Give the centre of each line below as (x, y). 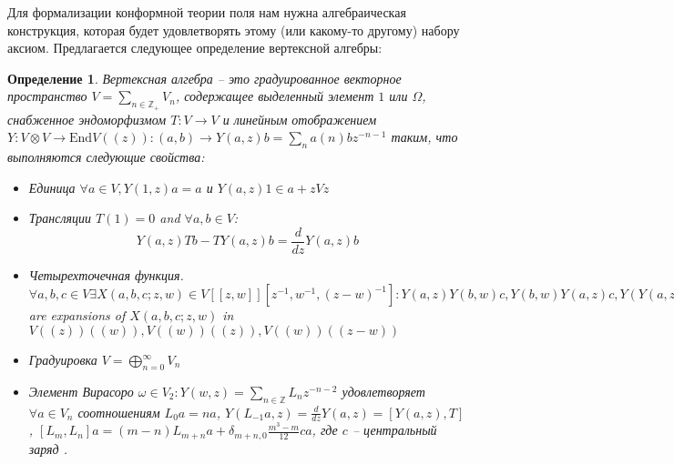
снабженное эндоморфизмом (87, 119)
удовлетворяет (383, 391)
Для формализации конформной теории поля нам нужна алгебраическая (207, 12)
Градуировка (63, 359)
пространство (47, 96)
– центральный (394, 430)
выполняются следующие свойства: (106, 156)
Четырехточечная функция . (106, 274)
